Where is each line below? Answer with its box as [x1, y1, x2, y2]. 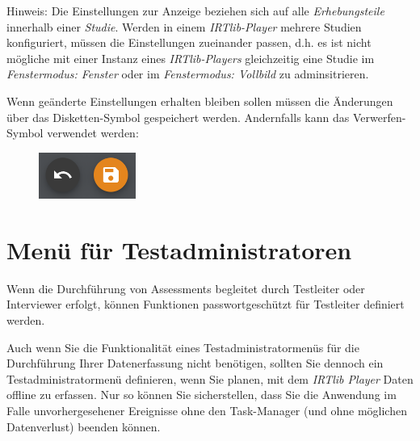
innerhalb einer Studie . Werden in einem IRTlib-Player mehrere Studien [6, 18, 362, 35]
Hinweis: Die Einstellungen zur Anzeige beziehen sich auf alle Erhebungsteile [6, 2, 384, 19]
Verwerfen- [352, 108, 406, 125]
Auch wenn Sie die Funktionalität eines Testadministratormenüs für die [6, 338, 359, 355]
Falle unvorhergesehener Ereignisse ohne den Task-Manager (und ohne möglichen [6, 401, 407, 418]
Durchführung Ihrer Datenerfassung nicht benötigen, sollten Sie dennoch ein [6, 355, 384, 372]
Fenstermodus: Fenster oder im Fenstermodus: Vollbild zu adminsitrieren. [6, 65, 369, 82]
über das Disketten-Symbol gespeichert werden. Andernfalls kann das [6, 108, 350, 125]
